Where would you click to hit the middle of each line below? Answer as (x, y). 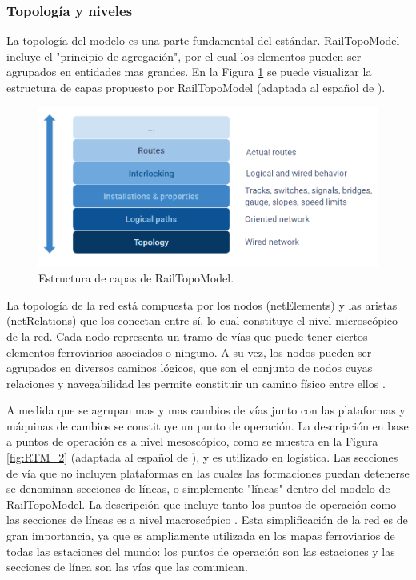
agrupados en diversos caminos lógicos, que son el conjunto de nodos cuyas (190, 368)
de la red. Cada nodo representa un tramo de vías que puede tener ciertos (187, 336)
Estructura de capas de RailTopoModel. (136, 278)
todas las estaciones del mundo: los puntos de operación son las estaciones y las (201, 551)
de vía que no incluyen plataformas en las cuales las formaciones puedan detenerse (208, 472)
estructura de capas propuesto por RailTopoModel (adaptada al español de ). (196, 87)
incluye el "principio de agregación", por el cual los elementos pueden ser (184, 56)
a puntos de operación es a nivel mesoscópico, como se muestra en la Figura (192, 441)
